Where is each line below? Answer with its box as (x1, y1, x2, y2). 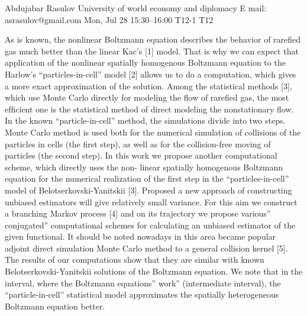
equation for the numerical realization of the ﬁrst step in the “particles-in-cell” (5, 172, 289, 185)
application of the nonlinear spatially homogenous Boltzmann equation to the (5, 56, 286, 69)
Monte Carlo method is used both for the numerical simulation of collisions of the (5, 125, 301, 138)
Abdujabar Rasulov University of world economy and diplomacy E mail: (5, 2, 267, 14)
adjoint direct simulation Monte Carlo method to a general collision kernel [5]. (5, 241, 288, 254)
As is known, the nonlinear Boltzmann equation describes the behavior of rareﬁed (5, 33, 301, 46)
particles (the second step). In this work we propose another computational (5, 149, 277, 162)
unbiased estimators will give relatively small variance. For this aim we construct (5, 195, 298, 208)
